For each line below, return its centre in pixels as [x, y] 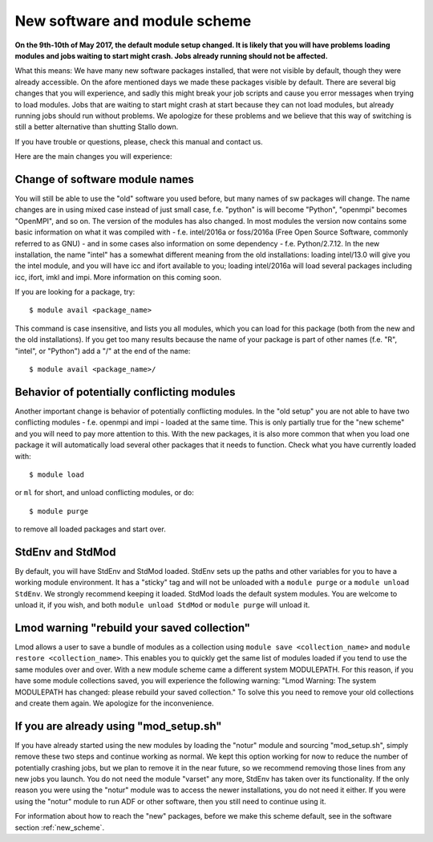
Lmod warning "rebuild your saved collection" [133, 627]
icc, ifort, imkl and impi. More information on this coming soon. [118, 277]
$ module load [57, 474]
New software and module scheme [133, 21]
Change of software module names [104, 179]
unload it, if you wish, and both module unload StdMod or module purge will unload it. [162, 605]
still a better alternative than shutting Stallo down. [97, 127]
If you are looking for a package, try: [75, 292]
